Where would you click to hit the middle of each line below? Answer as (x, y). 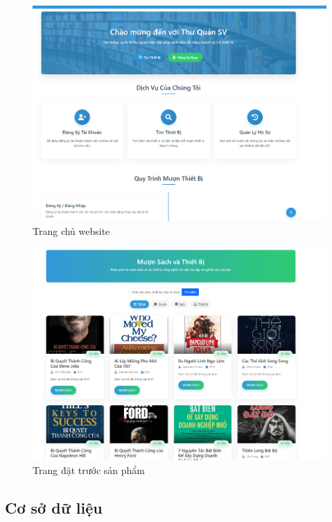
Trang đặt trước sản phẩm (89, 470)
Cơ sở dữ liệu (54, 507)
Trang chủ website (71, 230)
